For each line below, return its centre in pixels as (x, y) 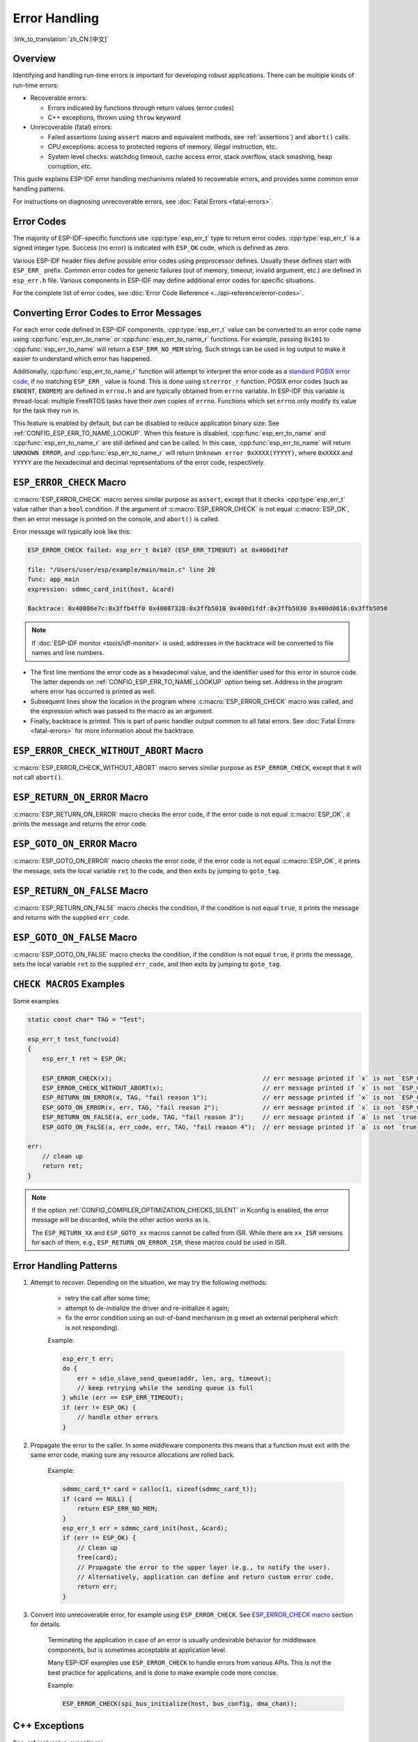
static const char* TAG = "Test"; (86, 1020)
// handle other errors (117, 1417)
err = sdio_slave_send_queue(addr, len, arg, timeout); (175, 1378)
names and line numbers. (68, 653)
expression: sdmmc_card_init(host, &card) (101, 589)
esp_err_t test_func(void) (73, 1039)
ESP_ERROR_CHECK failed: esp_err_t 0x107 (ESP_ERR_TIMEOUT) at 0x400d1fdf (158, 550)
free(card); (98, 1558)
